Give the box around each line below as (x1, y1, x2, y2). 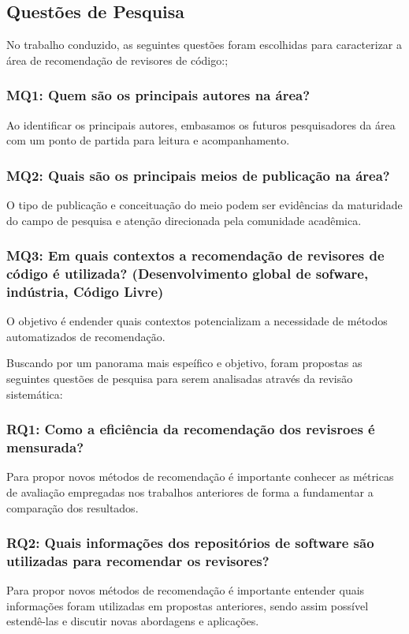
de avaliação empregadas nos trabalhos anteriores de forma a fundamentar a (6, 483, 374, 500)
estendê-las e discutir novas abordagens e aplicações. (6, 613, 259, 629)
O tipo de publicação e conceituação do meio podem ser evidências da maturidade (6, 197, 403, 213)
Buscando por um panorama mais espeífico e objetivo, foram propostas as (6, 355, 363, 371)
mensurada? (6, 437, 84, 457)
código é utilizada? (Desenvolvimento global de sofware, (6, 264, 369, 283)
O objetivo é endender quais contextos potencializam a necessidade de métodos (6, 313, 388, 329)
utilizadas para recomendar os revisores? (6, 551, 270, 570)
